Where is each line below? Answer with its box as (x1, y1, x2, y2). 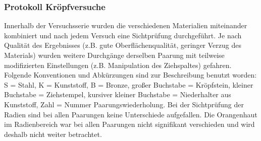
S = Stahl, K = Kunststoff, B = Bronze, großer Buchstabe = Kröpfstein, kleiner (4, 79, 253, 90)
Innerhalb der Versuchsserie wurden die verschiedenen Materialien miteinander (4, 20, 247, 31)
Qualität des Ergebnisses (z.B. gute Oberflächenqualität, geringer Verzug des (4, 40, 241, 50)
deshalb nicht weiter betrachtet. (4, 128, 102, 139)
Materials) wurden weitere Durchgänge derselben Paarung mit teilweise (4, 50, 225, 60)
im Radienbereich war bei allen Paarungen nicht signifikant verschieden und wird (4, 119, 255, 129)
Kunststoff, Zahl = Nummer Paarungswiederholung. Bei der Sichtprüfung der (4, 99, 244, 109)
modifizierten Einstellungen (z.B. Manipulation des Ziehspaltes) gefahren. (4, 59, 232, 70)
